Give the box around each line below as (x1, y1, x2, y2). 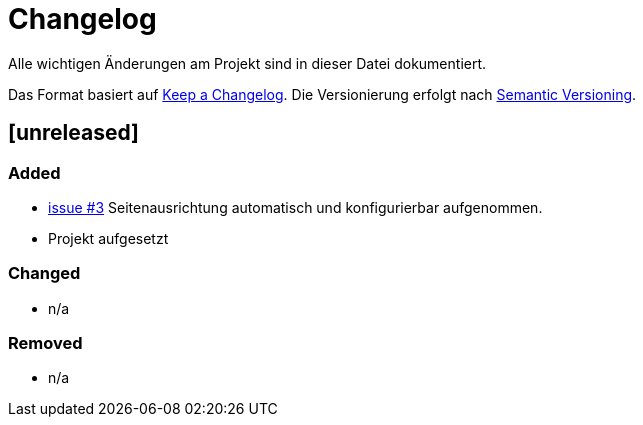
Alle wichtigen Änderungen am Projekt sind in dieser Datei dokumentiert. (8, 54, 487, 72)
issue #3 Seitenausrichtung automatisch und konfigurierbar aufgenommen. (48, 198, 543, 216)
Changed (8, 263, 81, 284)
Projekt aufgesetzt (48, 229, 169, 247)
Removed (8, 333, 83, 354)
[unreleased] (8, 120, 140, 146)
